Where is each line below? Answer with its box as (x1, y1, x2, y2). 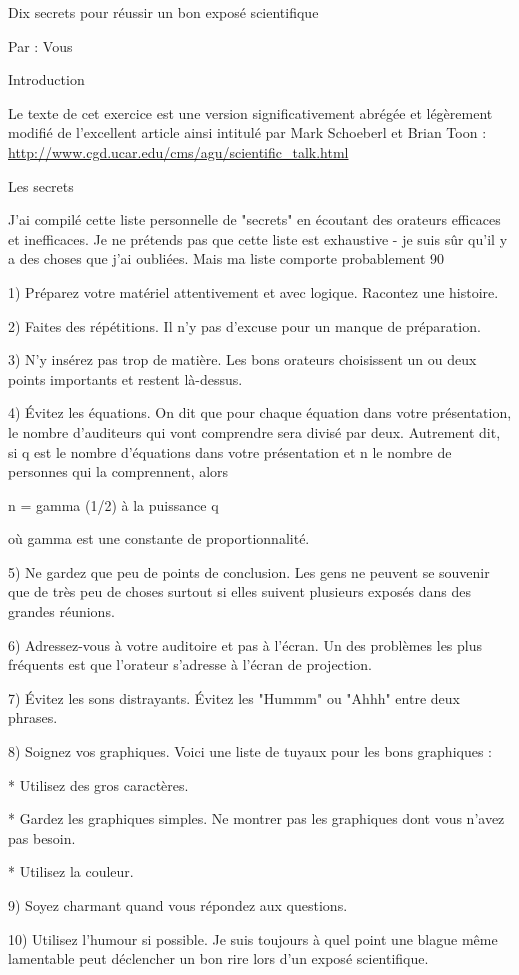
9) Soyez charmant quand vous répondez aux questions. (8, 895, 348, 915)
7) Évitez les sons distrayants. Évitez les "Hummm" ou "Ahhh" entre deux (8, 687, 460, 708)
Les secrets (8, 175, 74, 196)
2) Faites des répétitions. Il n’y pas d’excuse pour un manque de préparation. (8, 315, 481, 336)
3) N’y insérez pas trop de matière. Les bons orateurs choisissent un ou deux (8, 349, 477, 370)
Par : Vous (8, 35, 73, 56)
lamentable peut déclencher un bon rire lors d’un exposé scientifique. (8, 948, 429, 969)
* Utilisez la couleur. (8, 861, 134, 882)
